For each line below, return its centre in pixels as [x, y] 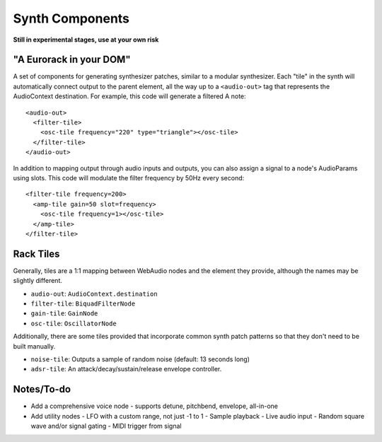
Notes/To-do [42, 389]
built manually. [34, 346]
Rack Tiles [36, 254]
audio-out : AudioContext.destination [94, 293]
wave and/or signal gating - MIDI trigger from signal [106, 426]
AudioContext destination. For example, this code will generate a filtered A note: [130, 96]
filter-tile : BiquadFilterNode [83, 303]
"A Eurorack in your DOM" [72, 60]
